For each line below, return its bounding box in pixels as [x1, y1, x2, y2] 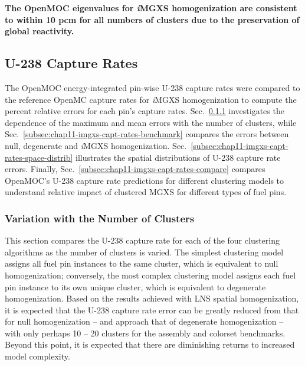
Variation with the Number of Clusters [5, 210, 195, 225]
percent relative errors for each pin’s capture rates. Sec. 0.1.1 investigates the [5, 105, 284, 117]
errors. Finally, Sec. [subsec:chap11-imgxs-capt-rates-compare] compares [5, 163, 265, 175]
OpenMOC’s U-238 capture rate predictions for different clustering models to [5, 174, 284, 186]
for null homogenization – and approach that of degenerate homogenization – [5, 315, 284, 328]
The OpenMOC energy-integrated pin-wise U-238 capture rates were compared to [5, 81, 300, 93]
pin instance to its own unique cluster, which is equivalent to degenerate [5, 280, 266, 293]
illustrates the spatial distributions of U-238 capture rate [76, 151, 281, 163]
